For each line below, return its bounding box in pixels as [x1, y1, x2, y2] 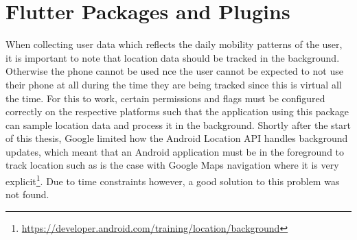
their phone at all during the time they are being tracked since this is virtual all [5, 77, 342, 91]
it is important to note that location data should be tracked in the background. [5, 50, 340, 64]
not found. [5, 187, 49, 202]
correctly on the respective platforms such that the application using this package [5, 104, 349, 119]
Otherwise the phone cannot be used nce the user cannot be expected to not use [5, 64, 343, 78]
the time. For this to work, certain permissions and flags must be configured [5, 91, 325, 105]
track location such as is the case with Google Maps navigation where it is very [5, 158, 339, 172]
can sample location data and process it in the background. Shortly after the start [5, 117, 351, 132]
